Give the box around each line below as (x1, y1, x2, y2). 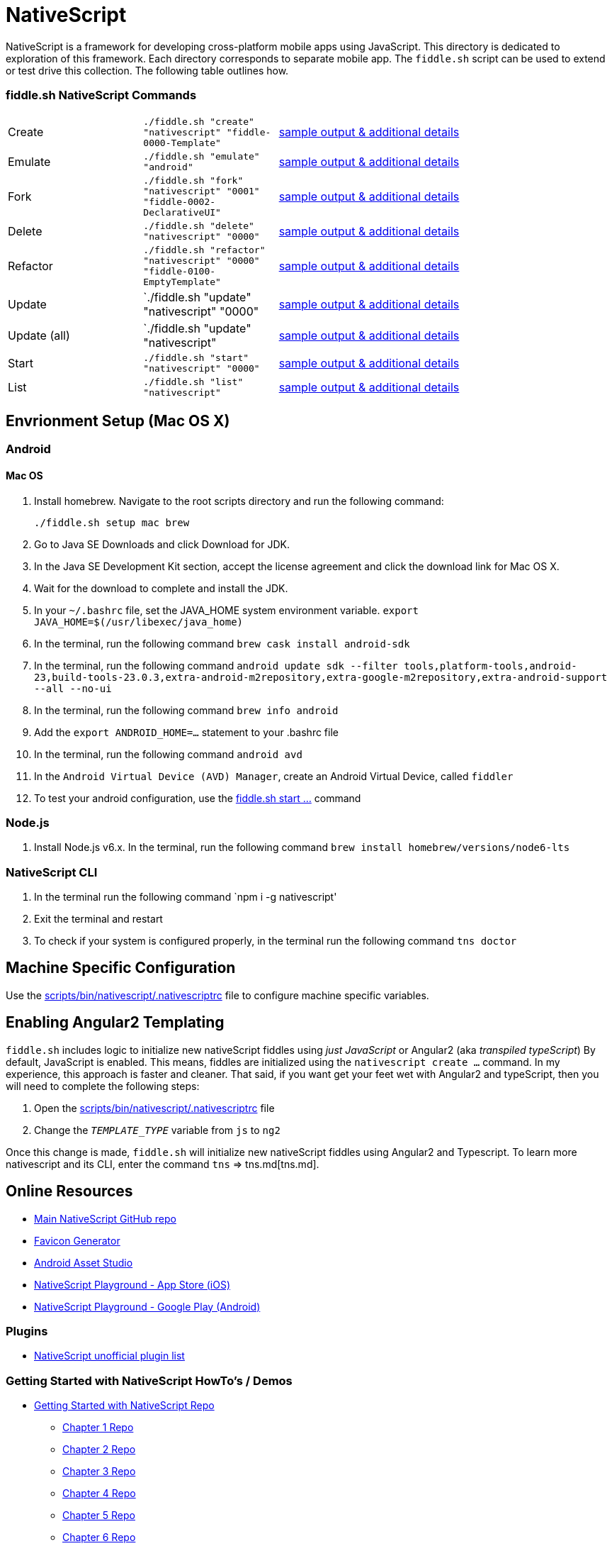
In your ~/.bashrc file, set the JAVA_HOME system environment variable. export (34, 604, 419, 616)
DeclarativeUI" (143, 206, 221, 218)
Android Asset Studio (34, 1256, 133, 1269)
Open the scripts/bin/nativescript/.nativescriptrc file (34, 1101, 275, 1114)
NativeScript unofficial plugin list (34, 1350, 185, 1362)
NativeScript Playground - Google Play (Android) (34, 1300, 261, 1313)
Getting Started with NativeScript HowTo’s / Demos (6, 1373, 293, 1388)
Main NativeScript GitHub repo (34, 1212, 176, 1225)
